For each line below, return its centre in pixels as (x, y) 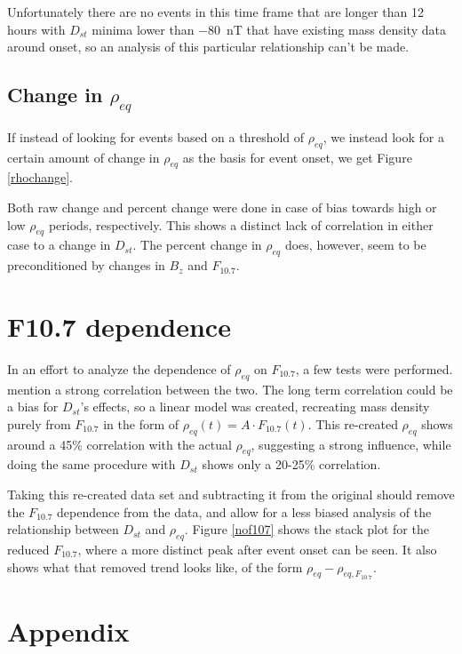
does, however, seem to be (355, 245)
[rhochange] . (40, 177)
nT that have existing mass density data (336, 29)
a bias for (33, 407)
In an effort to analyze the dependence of (119, 368)
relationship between (63, 529)
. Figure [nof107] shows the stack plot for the (307, 529)
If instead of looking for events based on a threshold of (156, 136)
